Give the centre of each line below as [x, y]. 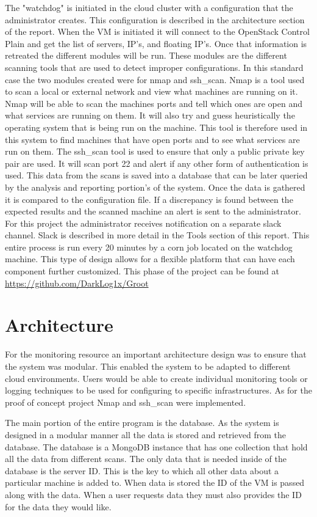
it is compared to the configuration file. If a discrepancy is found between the [149, 199]
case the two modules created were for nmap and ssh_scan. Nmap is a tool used [155, 79]
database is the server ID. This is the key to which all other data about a [142, 470]
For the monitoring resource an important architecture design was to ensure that [156, 354]
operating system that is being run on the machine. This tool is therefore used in [156, 127]
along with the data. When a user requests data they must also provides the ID [153, 494]
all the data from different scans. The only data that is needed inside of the [146, 459]
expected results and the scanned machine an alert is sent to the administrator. [153, 211]
